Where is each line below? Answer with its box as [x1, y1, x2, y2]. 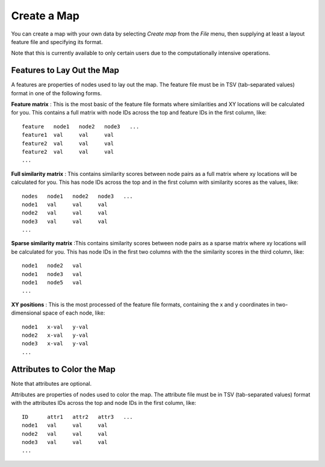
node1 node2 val [22, 262, 82, 269]
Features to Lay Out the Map [11, 65, 120, 75]
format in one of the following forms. [11, 89, 102, 96]
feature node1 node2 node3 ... [22, 123, 140, 130]
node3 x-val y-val [22, 340, 89, 347]
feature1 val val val [22, 131, 114, 139]
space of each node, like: [42, 309, 105, 316]
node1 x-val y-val [22, 323, 89, 330]
